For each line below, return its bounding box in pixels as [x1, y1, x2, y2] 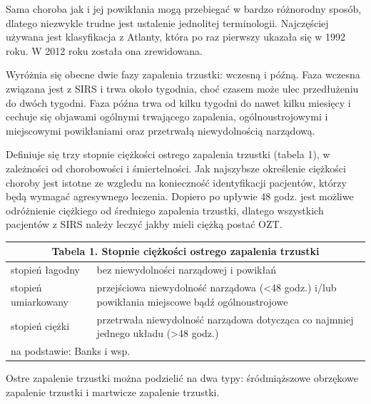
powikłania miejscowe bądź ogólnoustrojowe [96, 294, 288, 309]
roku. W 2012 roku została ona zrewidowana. [6, 43, 203, 58]
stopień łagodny [11, 262, 80, 277]
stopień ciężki [11, 318, 70, 333]
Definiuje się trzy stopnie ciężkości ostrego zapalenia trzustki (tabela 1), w [6, 147, 330, 162]
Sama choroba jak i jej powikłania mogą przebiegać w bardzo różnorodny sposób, [6, 1, 362, 16]
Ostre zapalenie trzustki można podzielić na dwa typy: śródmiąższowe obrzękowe [6, 371, 358, 385]
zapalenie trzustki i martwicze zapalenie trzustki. [6, 384, 220, 399]
